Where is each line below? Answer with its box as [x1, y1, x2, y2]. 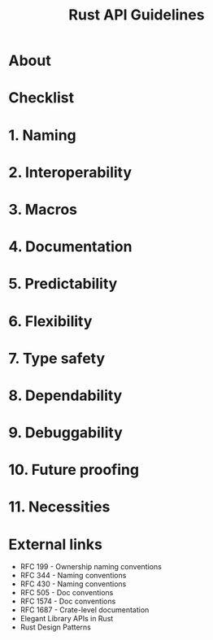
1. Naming [8, 126, 77, 144]
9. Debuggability [8, 424, 124, 442]
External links [8, 535, 103, 554]
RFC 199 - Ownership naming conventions [20, 562, 163, 572]
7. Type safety [8, 349, 106, 368]
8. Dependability [8, 386, 123, 404]
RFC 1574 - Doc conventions [20, 596, 116, 607]
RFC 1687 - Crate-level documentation [20, 605, 150, 615]
